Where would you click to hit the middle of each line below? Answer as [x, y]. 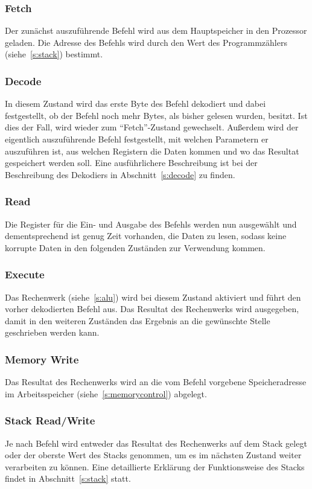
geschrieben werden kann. [52, 332]
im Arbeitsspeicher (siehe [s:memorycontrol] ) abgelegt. [106, 393]
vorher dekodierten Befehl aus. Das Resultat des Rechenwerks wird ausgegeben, [152, 309]
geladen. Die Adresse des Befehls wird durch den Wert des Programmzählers [146, 42]
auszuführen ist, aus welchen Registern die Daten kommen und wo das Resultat [152, 151]
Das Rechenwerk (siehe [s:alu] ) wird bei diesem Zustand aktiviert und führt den [153, 297]
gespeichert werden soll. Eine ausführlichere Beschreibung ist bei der [131, 163]
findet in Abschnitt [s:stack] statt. [68, 478]
